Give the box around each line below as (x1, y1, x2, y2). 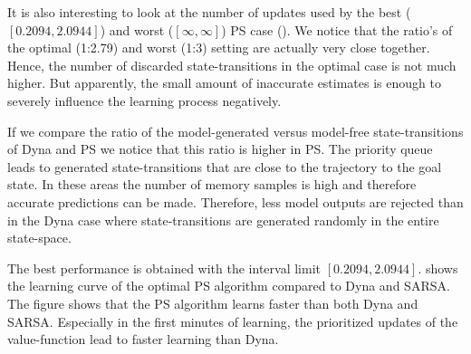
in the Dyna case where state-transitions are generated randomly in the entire (7, 210, 439, 229)
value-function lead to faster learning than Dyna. (7, 330, 279, 349)
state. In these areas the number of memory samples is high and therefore (7, 175, 417, 194)
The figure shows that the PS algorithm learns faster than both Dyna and (7, 293, 418, 312)
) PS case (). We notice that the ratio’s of (221, 20, 453, 39)
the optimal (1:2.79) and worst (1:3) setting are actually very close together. (7, 38, 430, 57)
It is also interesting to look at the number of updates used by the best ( (7, 3, 411, 21)
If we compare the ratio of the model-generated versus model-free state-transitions (7, 121, 464, 140)
